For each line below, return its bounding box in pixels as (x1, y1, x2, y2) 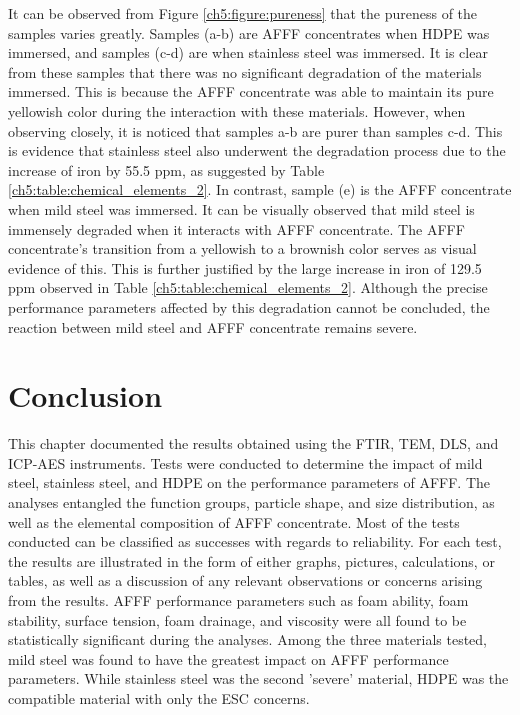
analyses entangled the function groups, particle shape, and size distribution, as (8, 492, 495, 512)
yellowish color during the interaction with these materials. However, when (8, 100, 466, 121)
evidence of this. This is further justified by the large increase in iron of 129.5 (8, 257, 482, 278)
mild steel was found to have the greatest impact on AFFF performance (8, 648, 449, 669)
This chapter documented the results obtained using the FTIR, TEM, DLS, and (8, 433, 499, 454)
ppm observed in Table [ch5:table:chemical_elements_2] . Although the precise (8, 277, 488, 298)
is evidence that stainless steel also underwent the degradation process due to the (8, 140, 506, 161)
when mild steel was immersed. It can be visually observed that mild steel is (8, 198, 475, 219)
